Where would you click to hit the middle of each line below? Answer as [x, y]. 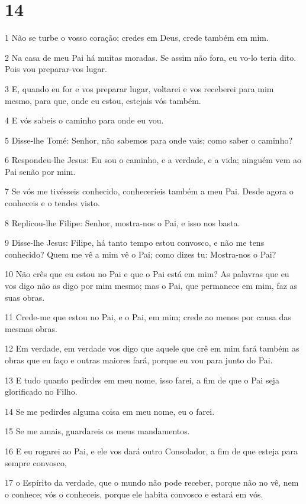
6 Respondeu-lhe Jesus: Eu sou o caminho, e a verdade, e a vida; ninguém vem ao [153, 160]
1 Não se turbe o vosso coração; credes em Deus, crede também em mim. [137, 38]
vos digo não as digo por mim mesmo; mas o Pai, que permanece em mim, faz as [151, 286]
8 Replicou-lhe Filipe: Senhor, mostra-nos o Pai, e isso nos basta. [123, 222]
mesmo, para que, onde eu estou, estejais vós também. [103, 100]
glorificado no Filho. [41, 391]
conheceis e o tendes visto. [52, 203]
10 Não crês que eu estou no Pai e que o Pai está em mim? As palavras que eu [147, 274]
